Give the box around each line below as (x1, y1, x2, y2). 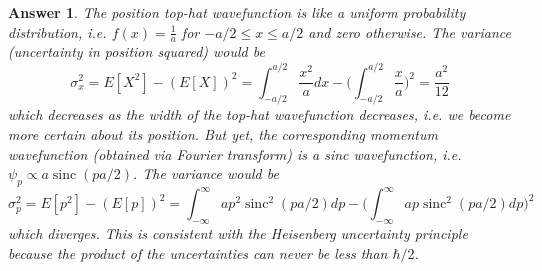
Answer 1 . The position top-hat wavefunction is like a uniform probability (8, 2, 466, 22)
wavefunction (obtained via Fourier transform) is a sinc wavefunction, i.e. (8, 143, 462, 164)
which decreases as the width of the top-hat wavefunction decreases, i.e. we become (8, 104, 511, 125)
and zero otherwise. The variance (308, 21, 511, 42)
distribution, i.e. (8, 21, 107, 42)
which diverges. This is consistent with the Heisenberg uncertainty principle (8, 223, 468, 244)
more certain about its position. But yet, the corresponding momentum (8, 123, 438, 144)
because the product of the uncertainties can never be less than (8, 242, 388, 263)
